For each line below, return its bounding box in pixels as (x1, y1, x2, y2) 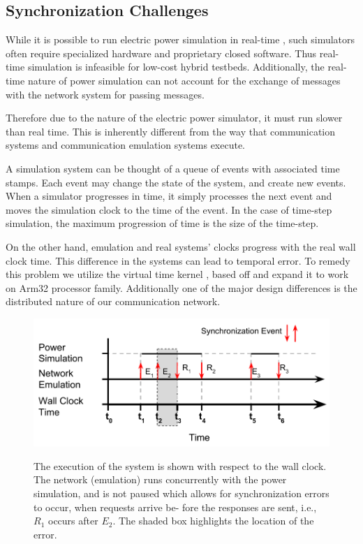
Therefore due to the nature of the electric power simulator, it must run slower (6, 110, 343, 125)
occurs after (47, 513, 98, 528)
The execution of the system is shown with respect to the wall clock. (34, 458, 327, 473)
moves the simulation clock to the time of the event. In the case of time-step (6, 202, 332, 216)
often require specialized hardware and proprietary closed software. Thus (6, 45, 317, 60)
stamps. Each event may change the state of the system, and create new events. (6, 175, 346, 189)
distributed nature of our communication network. (6, 294, 221, 309)
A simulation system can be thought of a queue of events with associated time (6, 161, 340, 175)
